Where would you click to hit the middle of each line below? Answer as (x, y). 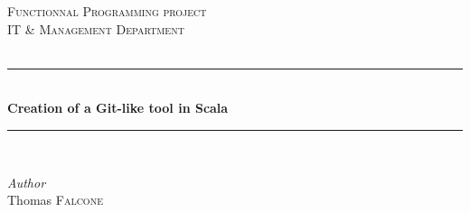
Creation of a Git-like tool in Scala (118, 108)
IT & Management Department (96, 28)
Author (27, 182)
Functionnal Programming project (107, 11)
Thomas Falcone (55, 200)
